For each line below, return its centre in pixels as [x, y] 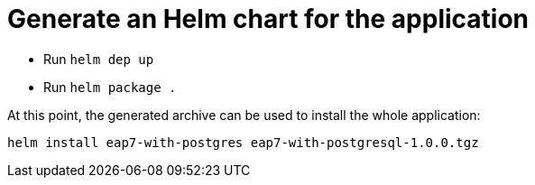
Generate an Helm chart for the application [268, 19]
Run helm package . [110, 87]
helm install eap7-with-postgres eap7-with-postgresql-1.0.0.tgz [243, 142]
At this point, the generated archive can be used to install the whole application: [244, 115]
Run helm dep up [99, 59]
